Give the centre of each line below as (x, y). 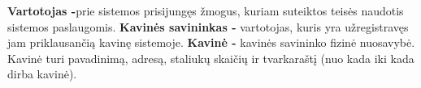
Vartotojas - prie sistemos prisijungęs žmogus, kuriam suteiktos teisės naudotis (206, 10)
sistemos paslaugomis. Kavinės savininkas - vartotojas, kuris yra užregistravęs (208, 26)
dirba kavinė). (42, 74)
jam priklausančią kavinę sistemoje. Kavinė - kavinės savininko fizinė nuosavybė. (211, 42)
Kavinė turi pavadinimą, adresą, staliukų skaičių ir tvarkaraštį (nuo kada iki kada (211, 58)
